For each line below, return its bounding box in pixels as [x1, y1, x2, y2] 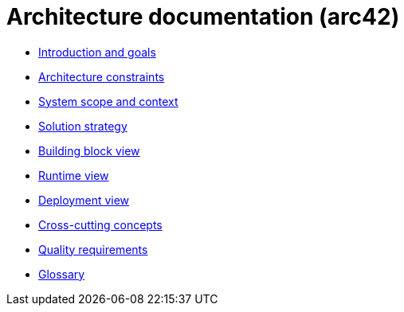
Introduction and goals [38, 45, 156, 59]
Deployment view [38, 193, 130, 207]
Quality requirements [38, 242, 148, 256]
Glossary [38, 267, 85, 281]
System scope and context [38, 94, 178, 108]
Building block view [38, 143, 140, 158]
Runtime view [38, 168, 109, 182]
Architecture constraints [38, 69, 165, 84]
